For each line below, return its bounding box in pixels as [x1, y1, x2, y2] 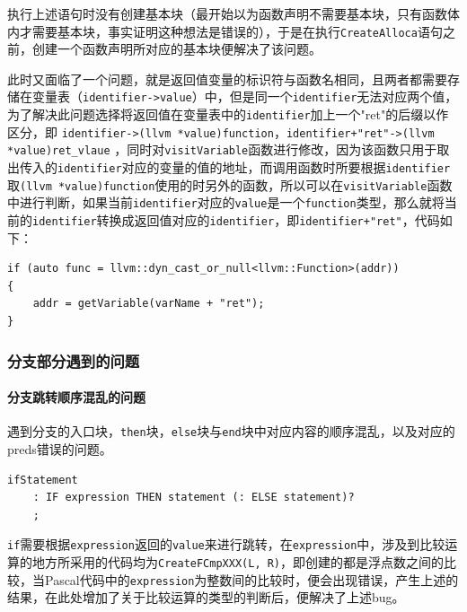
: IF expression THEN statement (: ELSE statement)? [32, 491, 355, 504]
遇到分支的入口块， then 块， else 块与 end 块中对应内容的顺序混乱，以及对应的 [7, 422, 455, 441]
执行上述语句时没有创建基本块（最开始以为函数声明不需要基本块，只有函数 [7, 4, 447, 22]
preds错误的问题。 [7, 439, 112, 458]
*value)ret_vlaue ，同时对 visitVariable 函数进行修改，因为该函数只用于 [7, 140, 437, 159]
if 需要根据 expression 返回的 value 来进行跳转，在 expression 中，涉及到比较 [7, 535, 445, 554]
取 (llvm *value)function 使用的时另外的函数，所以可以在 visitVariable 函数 [7, 175, 453, 194]
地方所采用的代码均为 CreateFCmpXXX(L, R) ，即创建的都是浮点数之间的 [31, 552, 445, 571]
